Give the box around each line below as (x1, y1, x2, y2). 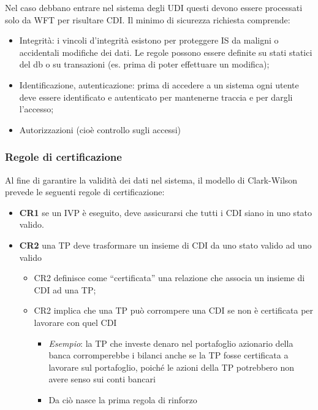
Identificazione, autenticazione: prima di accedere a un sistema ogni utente (19, 78, 299, 91)
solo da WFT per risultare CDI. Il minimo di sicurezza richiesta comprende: (5, 13, 290, 26)
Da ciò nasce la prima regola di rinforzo (48, 393, 197, 406)
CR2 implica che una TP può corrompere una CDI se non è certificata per (34, 304, 314, 317)
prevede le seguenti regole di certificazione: (5, 185, 165, 198)
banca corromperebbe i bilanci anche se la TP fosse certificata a (48, 349, 289, 362)
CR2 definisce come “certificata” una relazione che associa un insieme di (34, 271, 305, 284)
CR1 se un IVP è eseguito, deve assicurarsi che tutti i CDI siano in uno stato (19, 206, 312, 219)
